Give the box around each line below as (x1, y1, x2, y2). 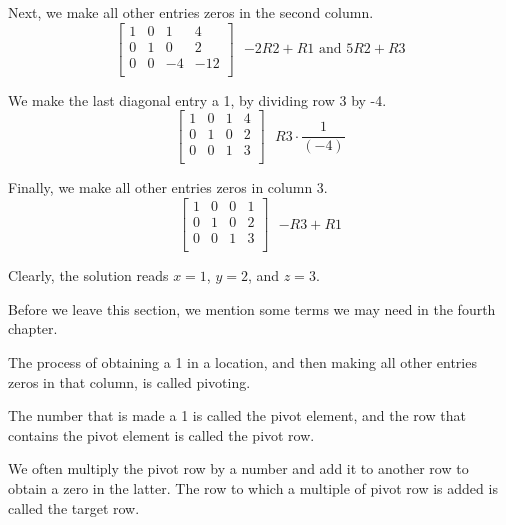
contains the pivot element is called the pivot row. (8, 424, 315, 445)
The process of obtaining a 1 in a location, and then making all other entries (8, 351, 477, 372)
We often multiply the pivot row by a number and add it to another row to (8, 458, 469, 479)
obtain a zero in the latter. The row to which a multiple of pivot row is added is (8, 477, 498, 498)
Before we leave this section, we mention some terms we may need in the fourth (8, 298, 496, 319)
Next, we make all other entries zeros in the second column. (8, 2, 374, 22)
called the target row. (8, 497, 140, 518)
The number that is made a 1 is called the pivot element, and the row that (8, 405, 466, 426)
